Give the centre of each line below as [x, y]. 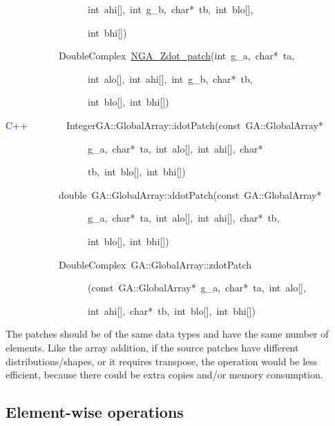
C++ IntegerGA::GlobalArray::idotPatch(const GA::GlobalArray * [164, 125]
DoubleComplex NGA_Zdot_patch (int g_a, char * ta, [176, 56]
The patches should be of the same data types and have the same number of [167, 334]
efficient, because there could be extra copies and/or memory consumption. [164, 375]
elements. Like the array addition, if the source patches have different [152, 347]
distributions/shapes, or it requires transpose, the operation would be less [162, 361]
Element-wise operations [95, 412]
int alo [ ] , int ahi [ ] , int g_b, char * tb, [170, 78]
